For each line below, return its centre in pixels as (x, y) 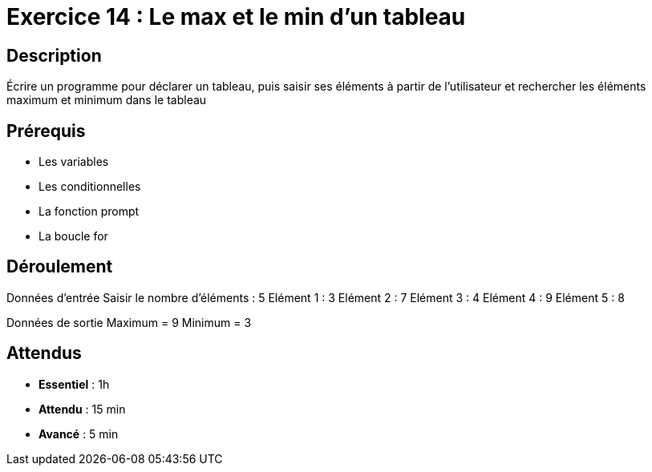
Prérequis (46, 131)
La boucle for (73, 236)
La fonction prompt (89, 212)
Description (54, 55)
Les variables (74, 162)
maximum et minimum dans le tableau (107, 100)
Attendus (44, 353)
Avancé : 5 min (79, 434)
